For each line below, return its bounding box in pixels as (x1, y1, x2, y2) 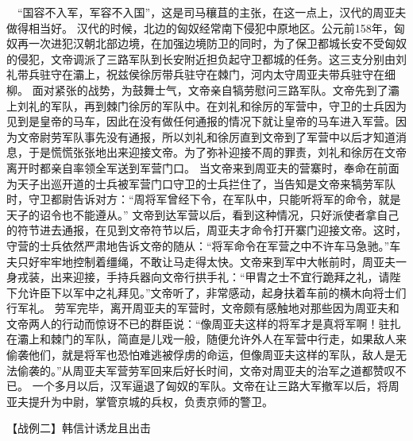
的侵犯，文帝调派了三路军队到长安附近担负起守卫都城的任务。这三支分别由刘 (6, 50, 407, 67)
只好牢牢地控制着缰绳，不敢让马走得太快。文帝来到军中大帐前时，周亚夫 (17, 253, 396, 269)
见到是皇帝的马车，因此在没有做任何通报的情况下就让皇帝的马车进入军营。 (6, 113, 396, 130)
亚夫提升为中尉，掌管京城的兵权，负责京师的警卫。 (6, 393, 273, 409)
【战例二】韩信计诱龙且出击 (6, 420, 151, 436)
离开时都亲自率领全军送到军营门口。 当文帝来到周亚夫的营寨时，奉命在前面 (6, 159, 399, 176)
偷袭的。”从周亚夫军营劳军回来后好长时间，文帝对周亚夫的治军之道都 (17, 362, 373, 378)
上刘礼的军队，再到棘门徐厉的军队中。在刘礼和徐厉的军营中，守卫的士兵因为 (6, 97, 407, 114)
